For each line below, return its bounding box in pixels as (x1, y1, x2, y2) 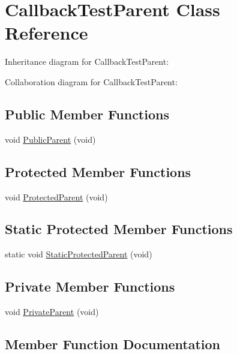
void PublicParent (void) (5, 133, 96, 145)
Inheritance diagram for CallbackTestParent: (5, 55, 169, 68)
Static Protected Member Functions (5, 220, 233, 238)
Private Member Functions (5, 277, 175, 296)
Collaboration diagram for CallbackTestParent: (5, 75, 178, 88)
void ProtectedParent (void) (5, 190, 108, 203)
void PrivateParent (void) (5, 305, 99, 318)
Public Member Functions (5, 104, 169, 123)
